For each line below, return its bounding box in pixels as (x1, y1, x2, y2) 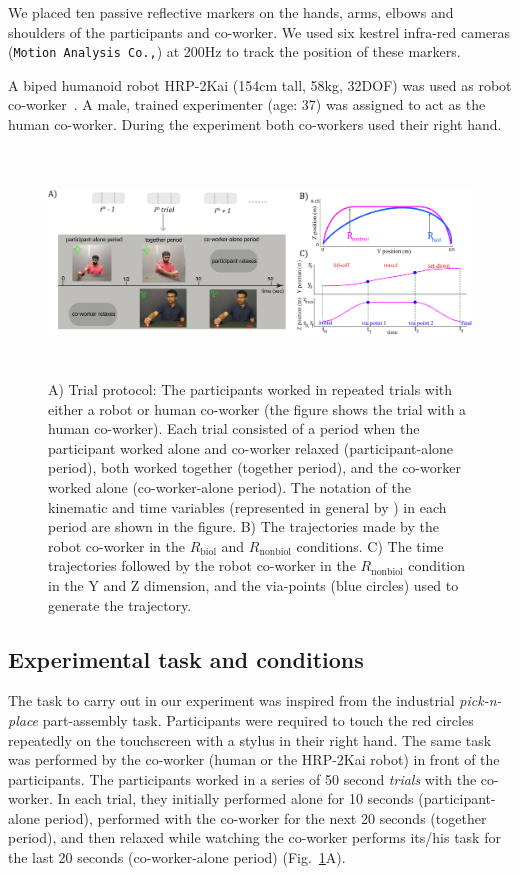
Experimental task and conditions (8, 643, 364, 674)
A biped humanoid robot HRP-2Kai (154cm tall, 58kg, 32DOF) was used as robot (8, 74, 512, 95)
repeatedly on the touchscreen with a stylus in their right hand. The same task (8, 729, 492, 750)
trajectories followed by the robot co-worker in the (48, 555, 356, 576)
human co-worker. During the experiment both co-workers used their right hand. (8, 114, 502, 135)
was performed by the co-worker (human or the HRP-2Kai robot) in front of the (8, 749, 500, 770)
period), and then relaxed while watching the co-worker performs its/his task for (8, 827, 501, 848)
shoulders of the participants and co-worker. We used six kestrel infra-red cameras (8, 21, 511, 42)
